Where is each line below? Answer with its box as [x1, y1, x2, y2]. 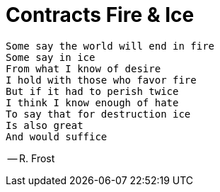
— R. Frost [7, 152, 55, 164]
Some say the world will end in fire [6, 40, 215, 52]
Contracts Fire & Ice [6, 3, 195, 27]
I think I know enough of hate [6, 96, 179, 108]
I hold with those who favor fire [6, 74, 197, 86]
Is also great [6, 119, 83, 131]
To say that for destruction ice [6, 108, 191, 120]
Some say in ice [6, 51, 95, 63]
